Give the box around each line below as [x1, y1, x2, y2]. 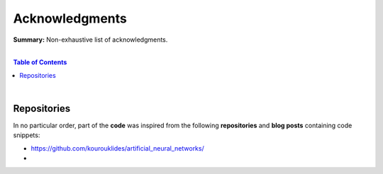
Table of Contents [13, 58, 67, 66]
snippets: [13, 131, 40, 139]
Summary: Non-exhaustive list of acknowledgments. [13, 35, 168, 44]
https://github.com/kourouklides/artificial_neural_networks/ [30, 144, 205, 152]
